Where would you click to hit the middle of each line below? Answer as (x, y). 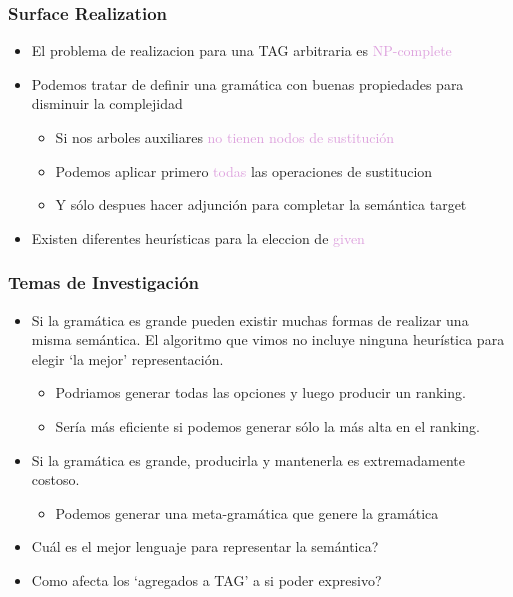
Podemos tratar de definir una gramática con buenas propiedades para (247, 83)
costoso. (55, 479)
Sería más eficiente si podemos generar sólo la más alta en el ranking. (267, 425)
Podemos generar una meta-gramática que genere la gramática (247, 512)
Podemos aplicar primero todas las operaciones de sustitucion (244, 170)
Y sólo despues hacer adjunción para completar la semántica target (261, 204)
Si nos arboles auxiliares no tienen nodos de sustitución (225, 137)
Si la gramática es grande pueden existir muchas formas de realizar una (250, 319)
